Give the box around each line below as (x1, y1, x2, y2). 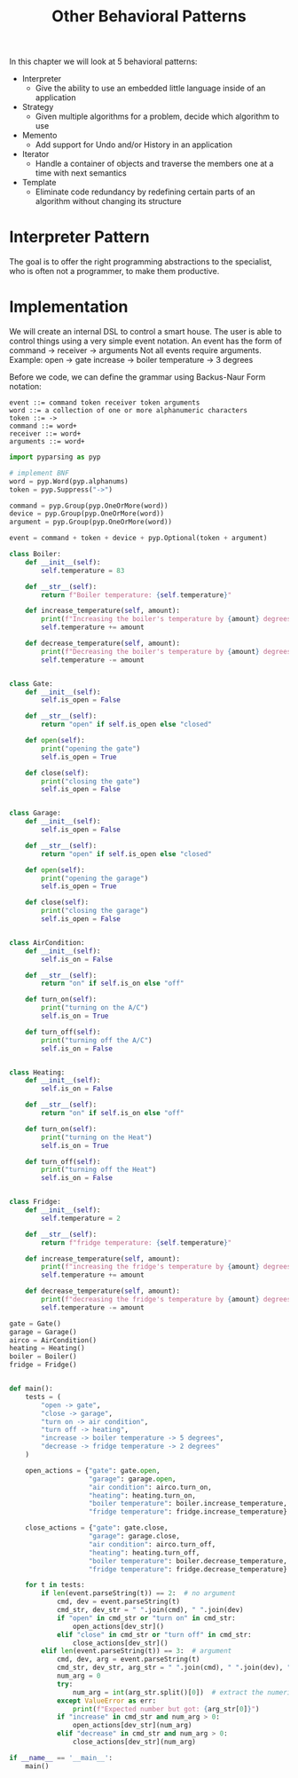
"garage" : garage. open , (88, 1475, 176, 1483)
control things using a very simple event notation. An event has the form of (9, 335, 282, 347)
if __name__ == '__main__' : (9, 1753, 114, 1762)
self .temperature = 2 (41, 1214, 122, 1223)
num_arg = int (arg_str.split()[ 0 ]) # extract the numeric (72, 1688, 295, 1696)
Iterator (21, 149, 50, 160)
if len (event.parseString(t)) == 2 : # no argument (41, 1589, 237, 1598)
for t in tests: (25, 1581, 86, 1590)
